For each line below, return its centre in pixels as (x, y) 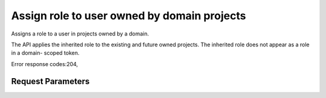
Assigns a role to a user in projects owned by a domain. (80, 34)
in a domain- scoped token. (45, 53)
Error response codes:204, (45, 64)
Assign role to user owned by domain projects (129, 16)
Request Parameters (50, 81)
